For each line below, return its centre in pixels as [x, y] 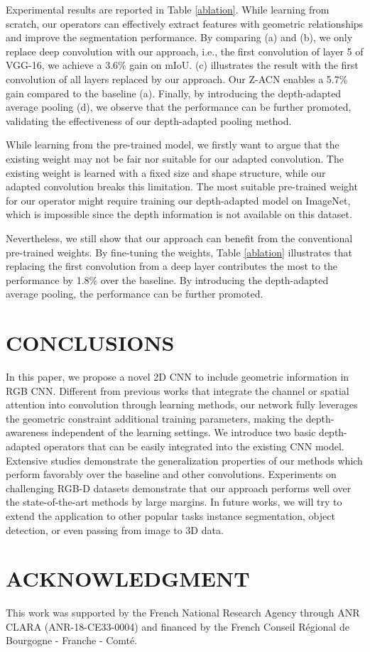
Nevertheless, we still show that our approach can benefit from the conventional [179, 238]
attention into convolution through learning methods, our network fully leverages [182, 404]
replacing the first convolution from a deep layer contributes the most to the [172, 266]
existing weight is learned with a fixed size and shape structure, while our [166, 172]
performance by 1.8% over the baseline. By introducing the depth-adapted [167, 279]
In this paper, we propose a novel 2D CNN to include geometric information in [178, 376]
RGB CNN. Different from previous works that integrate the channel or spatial [178, 390]
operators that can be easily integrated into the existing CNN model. [194, 446]
